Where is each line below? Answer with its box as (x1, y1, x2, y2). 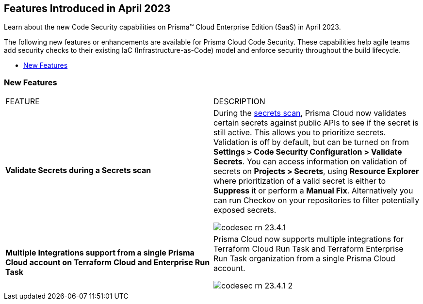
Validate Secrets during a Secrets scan (5, 165, 151, 176)
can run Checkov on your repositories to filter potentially (213, 195, 420, 206)
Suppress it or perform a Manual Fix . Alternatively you (213, 186, 413, 196)
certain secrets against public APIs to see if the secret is (213, 118, 419, 128)
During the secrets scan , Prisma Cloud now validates (213, 108, 407, 118)
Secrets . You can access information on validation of (213, 157, 407, 167)
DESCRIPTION (213, 96, 265, 107)
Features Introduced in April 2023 (4, 2, 171, 15)
